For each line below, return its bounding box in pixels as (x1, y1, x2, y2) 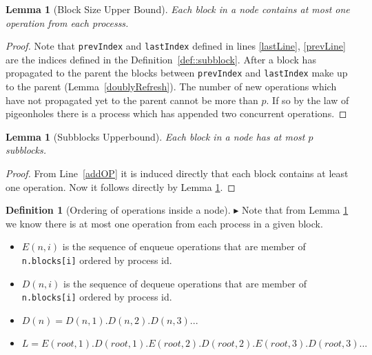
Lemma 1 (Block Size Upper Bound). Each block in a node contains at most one (6, 2, 350, 16)
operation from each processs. (6, 15, 129, 30)
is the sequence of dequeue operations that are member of (63, 276, 307, 290)
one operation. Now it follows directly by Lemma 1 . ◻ (6, 179, 236, 194)
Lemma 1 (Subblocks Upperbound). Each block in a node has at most (6, 129, 305, 143)
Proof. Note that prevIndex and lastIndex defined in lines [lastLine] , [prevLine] (6, 39, 346, 53)
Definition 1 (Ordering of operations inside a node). (6, 203, 231, 217)
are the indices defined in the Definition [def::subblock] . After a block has (6, 52, 316, 66)
